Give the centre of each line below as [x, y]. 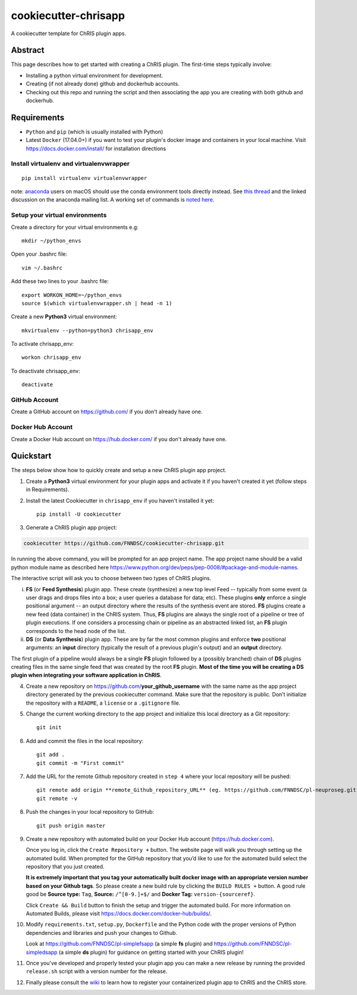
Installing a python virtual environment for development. [94, 75]
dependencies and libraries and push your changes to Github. [102, 932]
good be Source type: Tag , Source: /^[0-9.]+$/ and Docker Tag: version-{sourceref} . [140, 894]
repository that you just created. [65, 867]
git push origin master [71, 825]
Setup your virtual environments [59, 215]
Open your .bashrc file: [39, 254]
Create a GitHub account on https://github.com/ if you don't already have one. [107, 412]
